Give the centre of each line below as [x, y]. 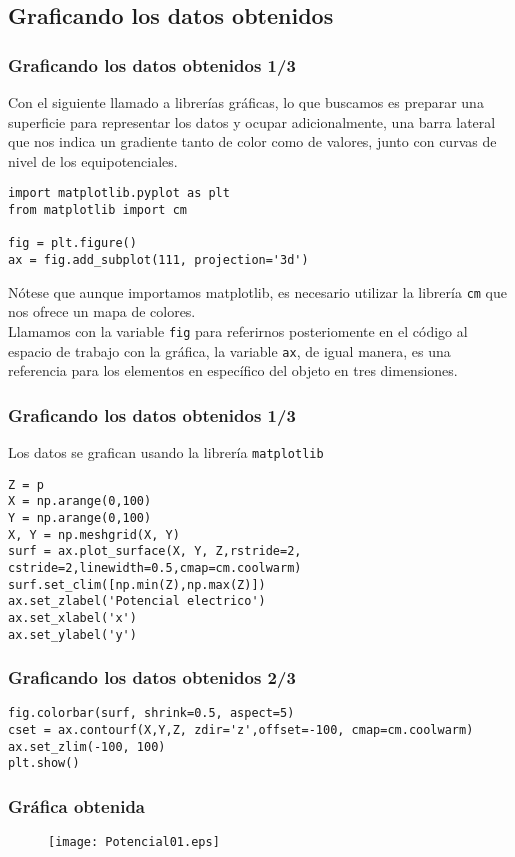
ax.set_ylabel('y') [72, 634]
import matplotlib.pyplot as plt [119, 193]
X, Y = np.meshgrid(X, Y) [94, 534]
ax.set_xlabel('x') [72, 617]
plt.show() [44, 763]
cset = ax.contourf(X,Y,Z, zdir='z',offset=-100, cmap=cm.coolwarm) [241, 730]
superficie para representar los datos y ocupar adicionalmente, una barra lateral [252, 121]
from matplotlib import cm [97, 210]
